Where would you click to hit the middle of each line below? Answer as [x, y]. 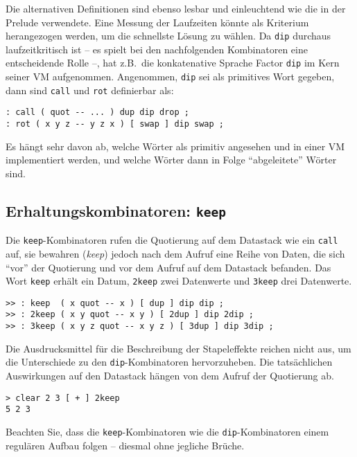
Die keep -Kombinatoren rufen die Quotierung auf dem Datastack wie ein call [172, 240]
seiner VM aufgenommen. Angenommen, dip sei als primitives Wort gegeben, [170, 77]
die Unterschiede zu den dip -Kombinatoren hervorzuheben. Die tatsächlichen [169, 362]
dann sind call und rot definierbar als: [90, 90]
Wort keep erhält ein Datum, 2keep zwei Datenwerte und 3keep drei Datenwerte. [179, 281]
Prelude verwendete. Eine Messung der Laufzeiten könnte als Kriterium [157, 22]
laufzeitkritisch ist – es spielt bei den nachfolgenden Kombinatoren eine [157, 49]
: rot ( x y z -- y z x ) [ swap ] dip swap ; [115, 124]
